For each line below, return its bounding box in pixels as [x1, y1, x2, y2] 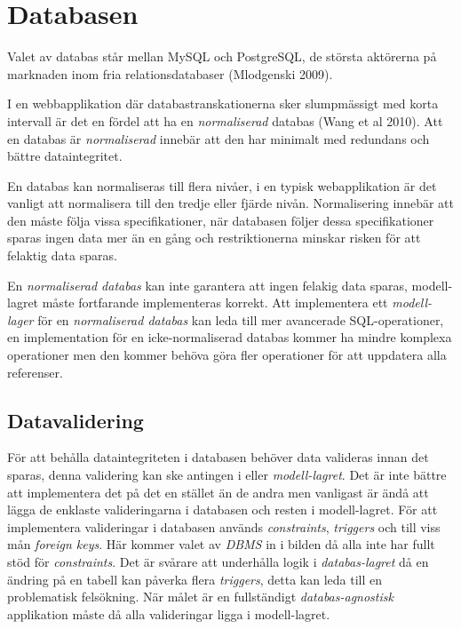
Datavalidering [7, 406, 144, 434]
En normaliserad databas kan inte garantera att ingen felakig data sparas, [7, 275, 408, 294]
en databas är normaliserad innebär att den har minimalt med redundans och [7, 129, 430, 147]
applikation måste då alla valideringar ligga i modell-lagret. [7, 604, 330, 623]
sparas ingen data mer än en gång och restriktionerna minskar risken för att [7, 228, 421, 247]
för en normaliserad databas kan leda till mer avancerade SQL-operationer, [37, 310, 444, 329]
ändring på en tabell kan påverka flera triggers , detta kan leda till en [7, 569, 383, 588]
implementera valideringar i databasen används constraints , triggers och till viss [7, 517, 441, 536]
